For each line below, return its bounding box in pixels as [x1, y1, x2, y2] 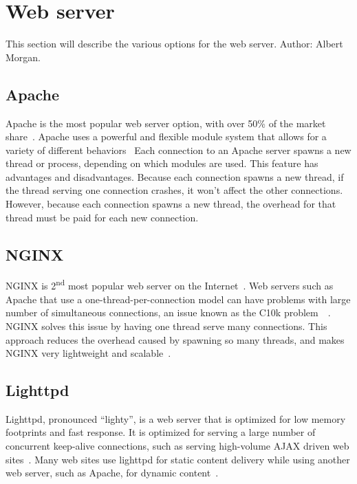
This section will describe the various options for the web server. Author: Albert [6, 36, 343, 51]
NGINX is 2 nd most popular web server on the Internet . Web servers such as [6, 276, 334, 293]
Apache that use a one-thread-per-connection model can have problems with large [6, 291, 351, 306]
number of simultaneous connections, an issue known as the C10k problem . [6, 305, 331, 320]
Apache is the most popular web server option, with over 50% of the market [6, 115, 326, 130]
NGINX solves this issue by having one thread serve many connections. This [6, 318, 327, 333]
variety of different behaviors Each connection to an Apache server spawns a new [6, 142, 351, 157]
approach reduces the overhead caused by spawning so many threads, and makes [6, 332, 345, 346]
